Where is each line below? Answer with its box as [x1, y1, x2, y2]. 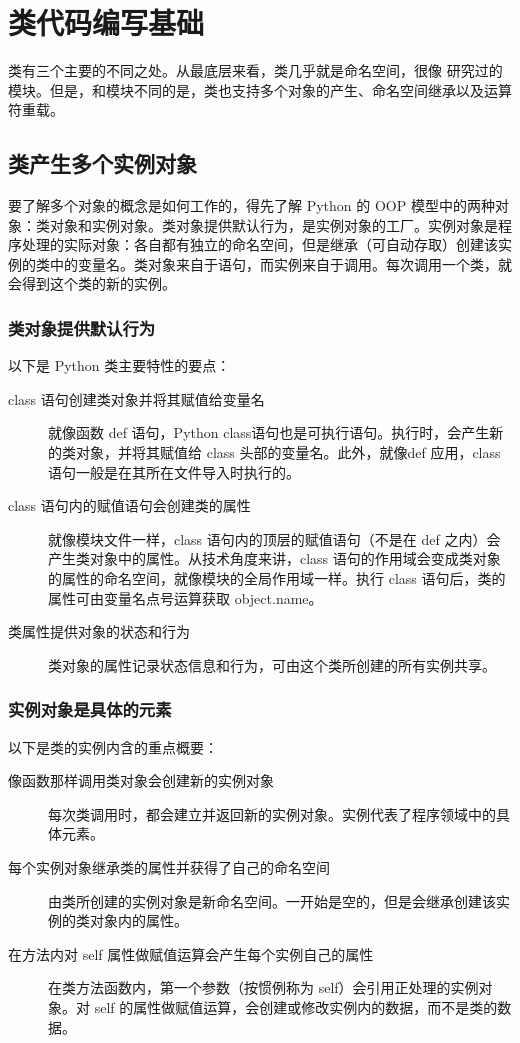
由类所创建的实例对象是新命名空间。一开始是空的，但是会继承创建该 [48, 890, 496, 911]
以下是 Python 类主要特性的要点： [8, 355, 231, 376]
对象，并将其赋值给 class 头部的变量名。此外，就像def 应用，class [75, 442, 501, 463]
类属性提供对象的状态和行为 [8, 621, 190, 642]
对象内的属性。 [89, 910, 188, 931]
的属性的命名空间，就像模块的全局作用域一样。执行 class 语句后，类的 [48, 568, 506, 589]
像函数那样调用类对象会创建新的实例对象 [8, 770, 274, 791]
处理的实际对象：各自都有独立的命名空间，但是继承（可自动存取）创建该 [21, 234, 498, 255]
